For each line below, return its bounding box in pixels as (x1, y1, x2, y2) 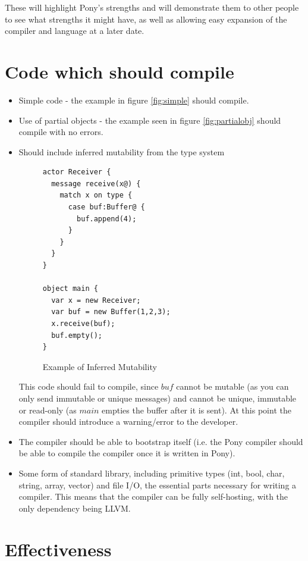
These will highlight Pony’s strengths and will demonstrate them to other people (5, 1, 299, 13)
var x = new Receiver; (51, 296, 141, 305)
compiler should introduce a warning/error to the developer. (18, 415, 238, 428)
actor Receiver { (42, 168, 111, 177)
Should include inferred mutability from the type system (18, 145, 225, 158)
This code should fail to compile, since (18, 380, 159, 393)
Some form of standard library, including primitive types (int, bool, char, (18, 466, 285, 479)
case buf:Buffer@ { (68, 203, 145, 212)
